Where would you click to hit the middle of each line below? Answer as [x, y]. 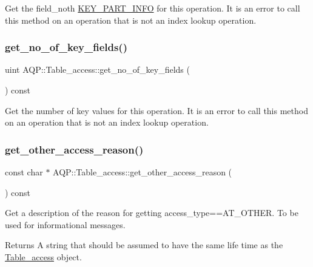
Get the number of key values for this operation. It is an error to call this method [156, 110]
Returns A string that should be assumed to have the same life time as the [144, 245]
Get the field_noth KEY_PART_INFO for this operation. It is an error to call [153, 8]
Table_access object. [43, 256]
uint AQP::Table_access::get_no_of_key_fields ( [97, 69]
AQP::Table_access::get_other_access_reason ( [143, 172]
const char [24, 172]
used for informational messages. [65, 224]
